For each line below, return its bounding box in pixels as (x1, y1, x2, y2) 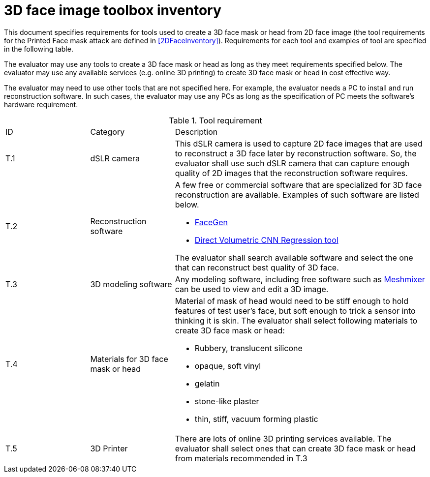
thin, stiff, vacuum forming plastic (194, 414, 318, 424)
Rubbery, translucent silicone (194, 343, 303, 353)
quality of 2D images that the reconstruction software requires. (175, 168, 408, 178)
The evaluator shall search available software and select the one (175, 252, 413, 263)
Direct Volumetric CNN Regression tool (194, 235, 338, 245)
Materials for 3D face (90, 354, 168, 364)
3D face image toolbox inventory (4, 2, 221, 19)
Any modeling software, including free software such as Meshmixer (175, 274, 425, 284)
